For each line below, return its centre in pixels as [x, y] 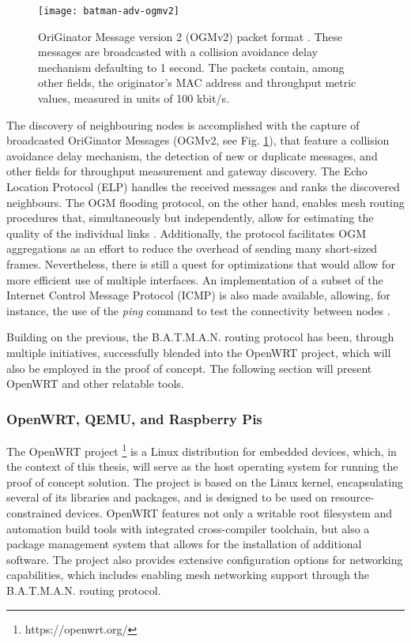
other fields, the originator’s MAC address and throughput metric [197, 83]
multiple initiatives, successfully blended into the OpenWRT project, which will [199, 352]
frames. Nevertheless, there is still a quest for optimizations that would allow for [201, 263]
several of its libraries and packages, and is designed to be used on [167, 497]
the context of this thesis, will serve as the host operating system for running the [202, 466]
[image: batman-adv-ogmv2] [109, 11]
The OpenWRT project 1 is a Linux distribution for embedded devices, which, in [202, 449]
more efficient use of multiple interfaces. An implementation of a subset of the [195, 279]
